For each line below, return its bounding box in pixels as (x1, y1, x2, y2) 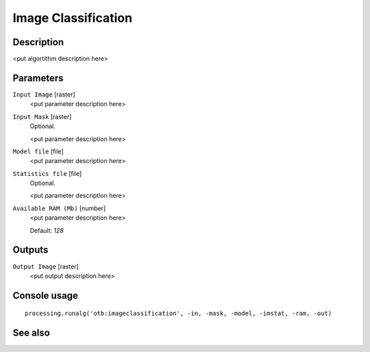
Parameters (12, 72, 64, 84)
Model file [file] (12, 147, 64, 155)
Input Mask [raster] (12, 112, 72, 121)
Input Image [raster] (12, 90, 75, 99)
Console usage (12, 290, 79, 301)
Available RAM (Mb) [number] (12, 204, 106, 212)
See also (12, 327, 51, 339)
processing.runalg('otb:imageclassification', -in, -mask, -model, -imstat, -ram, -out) (25, 310, 332, 318)
